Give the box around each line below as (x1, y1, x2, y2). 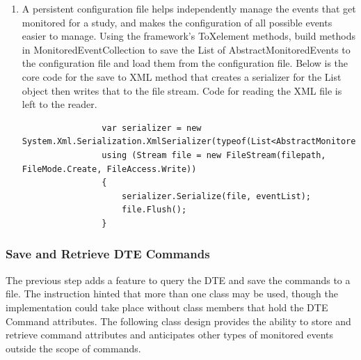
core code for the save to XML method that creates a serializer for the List (22, 69, 342, 84)
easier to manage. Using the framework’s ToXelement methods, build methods (22, 29, 355, 43)
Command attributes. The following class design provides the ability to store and (6, 313, 351, 328)
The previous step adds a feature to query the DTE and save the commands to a (6, 272, 351, 287)
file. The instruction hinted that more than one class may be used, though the (6, 286, 338, 301)
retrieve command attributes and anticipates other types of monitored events (6, 327, 334, 342)
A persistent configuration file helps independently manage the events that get (22, 1, 356, 15)
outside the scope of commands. (6, 341, 141, 355)
